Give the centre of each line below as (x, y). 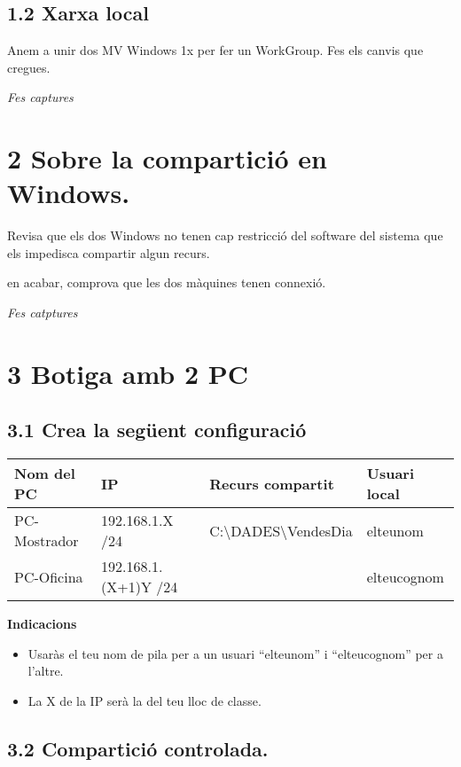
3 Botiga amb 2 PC (128, 373)
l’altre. (46, 671)
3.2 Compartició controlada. (138, 749)
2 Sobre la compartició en (167, 158)
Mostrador (47, 541)
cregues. (29, 67)
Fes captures (40, 97)
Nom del (45, 474)
